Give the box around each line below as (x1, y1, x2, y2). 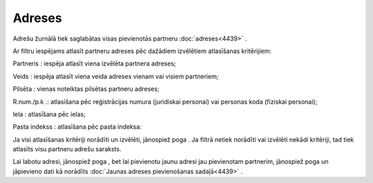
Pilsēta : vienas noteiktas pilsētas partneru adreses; (12, 85, 160, 93)
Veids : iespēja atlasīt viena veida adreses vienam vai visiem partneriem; (12, 72, 219, 80)
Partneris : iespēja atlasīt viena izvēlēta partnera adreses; (12, 59, 176, 68)
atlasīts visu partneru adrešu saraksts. (12, 145, 122, 153)
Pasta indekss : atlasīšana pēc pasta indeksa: (12, 122, 142, 131)
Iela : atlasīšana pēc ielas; (12, 110, 86, 118)
